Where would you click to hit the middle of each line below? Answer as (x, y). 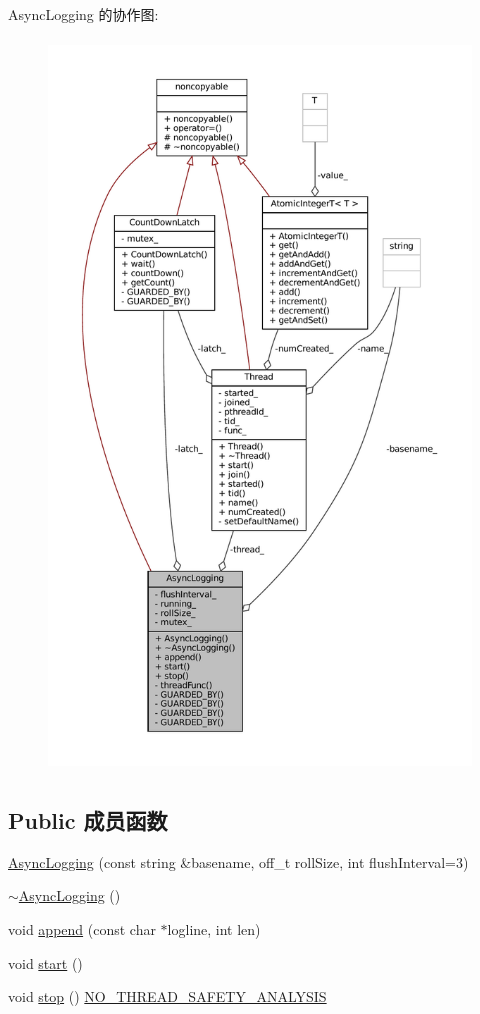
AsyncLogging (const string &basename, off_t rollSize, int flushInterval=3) (238, 861)
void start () (45, 962)
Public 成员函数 (88, 819)
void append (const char (82, 928)
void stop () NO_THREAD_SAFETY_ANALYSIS (167, 996)
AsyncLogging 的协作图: (83, 14)
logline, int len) (214, 928)
